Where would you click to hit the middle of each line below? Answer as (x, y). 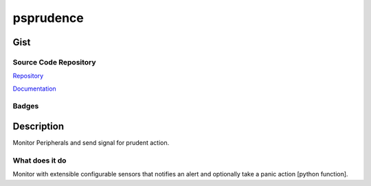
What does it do (40, 160)
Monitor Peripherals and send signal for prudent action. (91, 143)
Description (38, 127)
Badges (26, 106)
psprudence (48, 18)
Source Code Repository (54, 62)
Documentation (34, 89)
